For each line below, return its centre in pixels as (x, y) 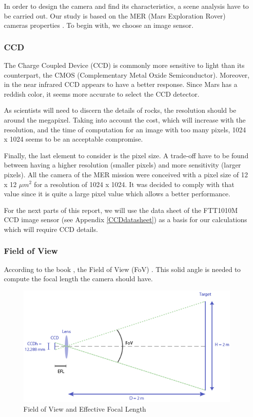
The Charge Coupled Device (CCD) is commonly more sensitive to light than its (124, 65)
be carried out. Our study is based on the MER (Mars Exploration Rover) (115, 15)
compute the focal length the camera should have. (78, 279)
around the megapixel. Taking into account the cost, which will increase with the (125, 119)
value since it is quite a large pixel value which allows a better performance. (117, 194)
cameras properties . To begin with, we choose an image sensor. (99, 25)
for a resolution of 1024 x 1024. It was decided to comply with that (134, 184)
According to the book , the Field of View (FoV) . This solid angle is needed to (122, 269)
